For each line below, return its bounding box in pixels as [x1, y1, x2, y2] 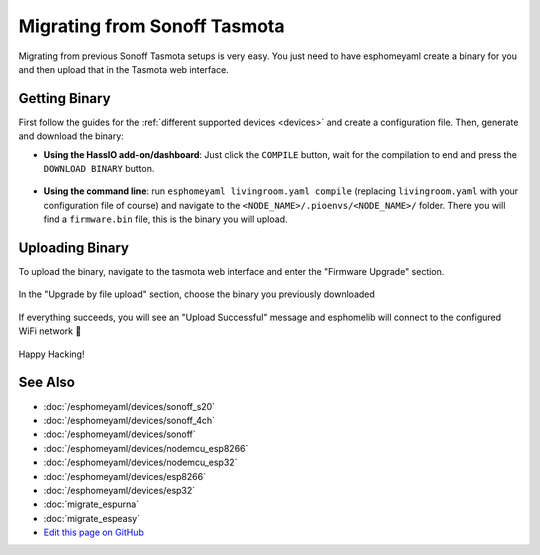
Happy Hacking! [18, 348, 85, 360]
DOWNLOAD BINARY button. [43, 163, 155, 175]
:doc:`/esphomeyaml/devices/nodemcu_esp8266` [43, 442, 249, 454]
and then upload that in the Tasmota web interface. [18, 63, 229, 75]
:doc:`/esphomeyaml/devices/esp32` [43, 484, 196, 496]
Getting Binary [18, 90, 111, 107]
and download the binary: [18, 130, 124, 142]
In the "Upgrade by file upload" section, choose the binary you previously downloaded [18, 288, 375, 300]
